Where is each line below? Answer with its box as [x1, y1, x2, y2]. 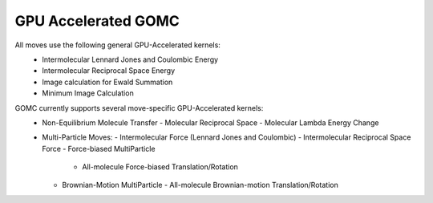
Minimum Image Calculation [42, 88, 134, 98]
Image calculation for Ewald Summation [42, 77, 173, 87]
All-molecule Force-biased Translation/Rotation [82, 162, 238, 172]
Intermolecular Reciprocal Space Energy [42, 66, 176, 75]
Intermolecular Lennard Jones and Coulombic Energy [42, 55, 219, 64]
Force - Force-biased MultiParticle [42, 144, 156, 153]
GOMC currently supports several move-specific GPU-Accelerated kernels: [14, 103, 264, 112]
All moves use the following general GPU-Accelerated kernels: [14, 40, 221, 50]
